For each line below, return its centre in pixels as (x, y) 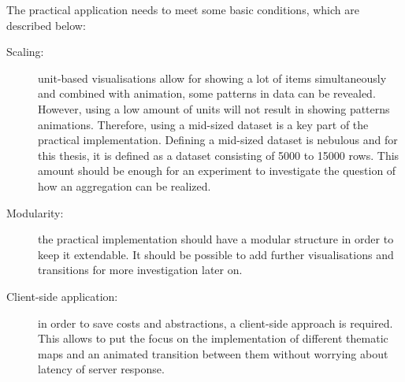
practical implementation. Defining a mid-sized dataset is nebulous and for (218, 140)
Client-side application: (62, 296)
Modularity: (35, 212)
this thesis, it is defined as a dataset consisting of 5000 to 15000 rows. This (219, 155)
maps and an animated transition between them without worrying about (213, 353)
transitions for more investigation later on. (140, 270)
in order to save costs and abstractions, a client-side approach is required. (216, 323)
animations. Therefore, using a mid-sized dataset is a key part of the (203, 124)
